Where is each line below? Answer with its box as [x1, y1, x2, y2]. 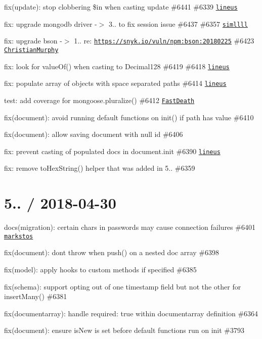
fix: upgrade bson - [4, 35, 62, 46]
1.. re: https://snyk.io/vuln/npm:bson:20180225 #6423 [74, 35, 254, 46]
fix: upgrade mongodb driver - [4, 18, 97, 29]
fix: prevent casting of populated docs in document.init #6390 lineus [4, 146, 221, 156]
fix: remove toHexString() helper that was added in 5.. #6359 [4, 163, 195, 173]
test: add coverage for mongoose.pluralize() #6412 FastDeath [4, 94, 195, 105]
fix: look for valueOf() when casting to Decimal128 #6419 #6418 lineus [4, 61, 230, 71]
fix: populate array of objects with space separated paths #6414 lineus [4, 78, 227, 88]
